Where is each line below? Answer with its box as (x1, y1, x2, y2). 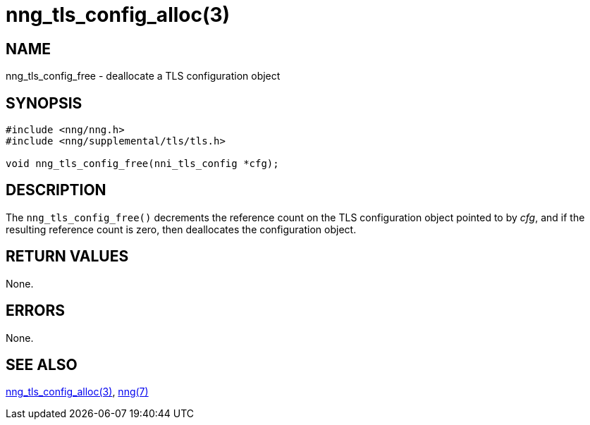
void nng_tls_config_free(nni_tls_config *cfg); (6, 158, 279, 170)
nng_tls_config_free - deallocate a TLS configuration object (6, 70, 281, 82)
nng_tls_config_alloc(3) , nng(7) (6, 386, 149, 398)
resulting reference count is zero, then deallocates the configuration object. (6, 223, 357, 235)
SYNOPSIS (6, 94, 82, 112)
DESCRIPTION (6, 181, 106, 199)
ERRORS (6, 302, 66, 320)
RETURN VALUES (6, 247, 129, 266)
